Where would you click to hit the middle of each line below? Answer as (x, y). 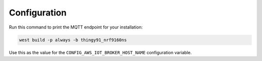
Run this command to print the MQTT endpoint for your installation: (76, 27)
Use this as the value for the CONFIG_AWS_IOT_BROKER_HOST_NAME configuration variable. (100, 52)
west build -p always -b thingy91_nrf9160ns (73, 40)
